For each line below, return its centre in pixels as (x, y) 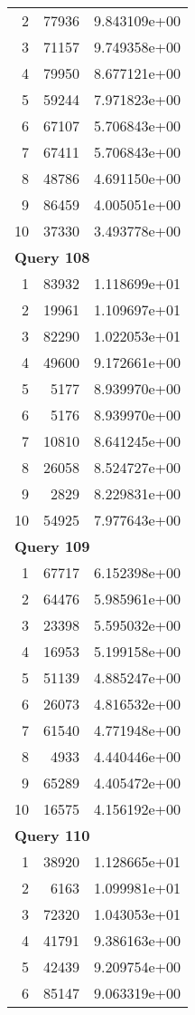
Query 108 (52, 257)
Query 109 (52, 546)
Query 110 (52, 835)
